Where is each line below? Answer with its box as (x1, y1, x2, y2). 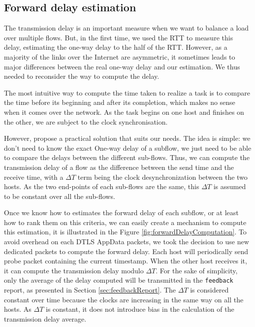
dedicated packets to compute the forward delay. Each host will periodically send (4, 246, 248, 256)
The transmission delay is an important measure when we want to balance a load (4, 23, 249, 33)
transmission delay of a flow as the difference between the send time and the (4, 162, 234, 172)
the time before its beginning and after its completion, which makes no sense (4, 97, 235, 107)
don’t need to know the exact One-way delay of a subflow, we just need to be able (4, 142, 252, 153)
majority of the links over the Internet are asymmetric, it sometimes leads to (4, 51, 235, 62)
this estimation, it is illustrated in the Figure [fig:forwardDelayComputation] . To (4, 227, 247, 237)
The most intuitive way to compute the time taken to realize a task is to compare (4, 87, 250, 98)
